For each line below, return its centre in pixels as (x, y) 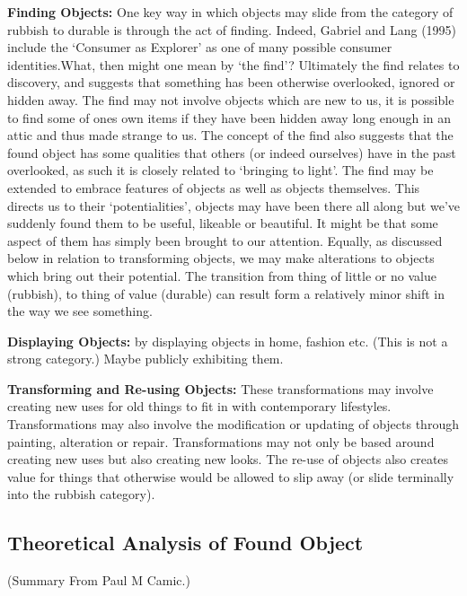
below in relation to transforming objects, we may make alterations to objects (221, 258)
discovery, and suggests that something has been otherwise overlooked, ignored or (231, 82)
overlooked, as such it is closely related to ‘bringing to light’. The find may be (220, 170)
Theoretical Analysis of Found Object (185, 543)
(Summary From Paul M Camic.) (99, 580)
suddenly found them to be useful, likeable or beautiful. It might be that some (223, 223)
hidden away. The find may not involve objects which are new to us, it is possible (231, 99)
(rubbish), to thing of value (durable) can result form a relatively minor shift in (226, 293)
